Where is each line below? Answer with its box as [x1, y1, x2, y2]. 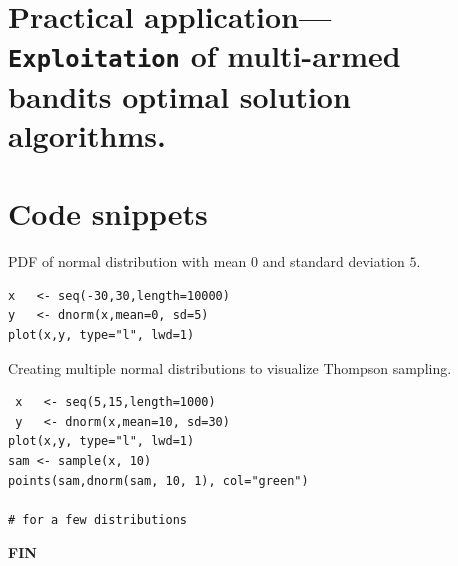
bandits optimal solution [8, 75, 351, 116]
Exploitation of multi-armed [8, 35, 401, 76]
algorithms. [8, 114, 166, 155]
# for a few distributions [8, 512, 187, 527]
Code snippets [8, 193, 208, 234]
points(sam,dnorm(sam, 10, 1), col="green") [8, 473, 309, 488]
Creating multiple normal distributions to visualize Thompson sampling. [8, 357, 452, 378]
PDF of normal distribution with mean [8, 251, 247, 272]
